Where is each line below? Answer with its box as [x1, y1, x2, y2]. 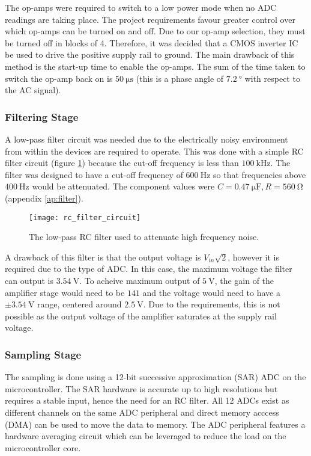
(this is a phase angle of [136, 72, 224, 84]
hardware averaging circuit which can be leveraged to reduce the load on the [5, 430, 286, 442]
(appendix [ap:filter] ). [5, 191, 83, 204]
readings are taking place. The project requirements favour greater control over [5, 13, 295, 25]
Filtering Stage [5, 109, 79, 124]
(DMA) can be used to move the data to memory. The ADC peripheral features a [5, 417, 306, 430]
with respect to [244, 72, 300, 84]
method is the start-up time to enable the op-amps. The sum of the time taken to [5, 60, 306, 72]
